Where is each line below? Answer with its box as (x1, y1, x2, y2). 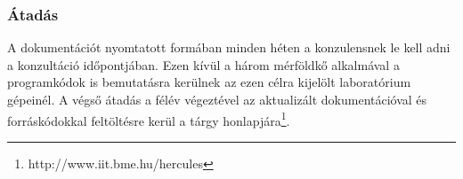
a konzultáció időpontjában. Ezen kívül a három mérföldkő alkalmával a (7, 55, 400, 74)
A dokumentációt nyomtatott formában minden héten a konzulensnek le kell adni (7, 38, 451, 57)
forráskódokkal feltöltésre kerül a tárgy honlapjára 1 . (7, 108, 290, 129)
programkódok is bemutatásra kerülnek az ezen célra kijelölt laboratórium (7, 73, 411, 91)
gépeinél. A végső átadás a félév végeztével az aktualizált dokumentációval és (7, 90, 427, 108)
